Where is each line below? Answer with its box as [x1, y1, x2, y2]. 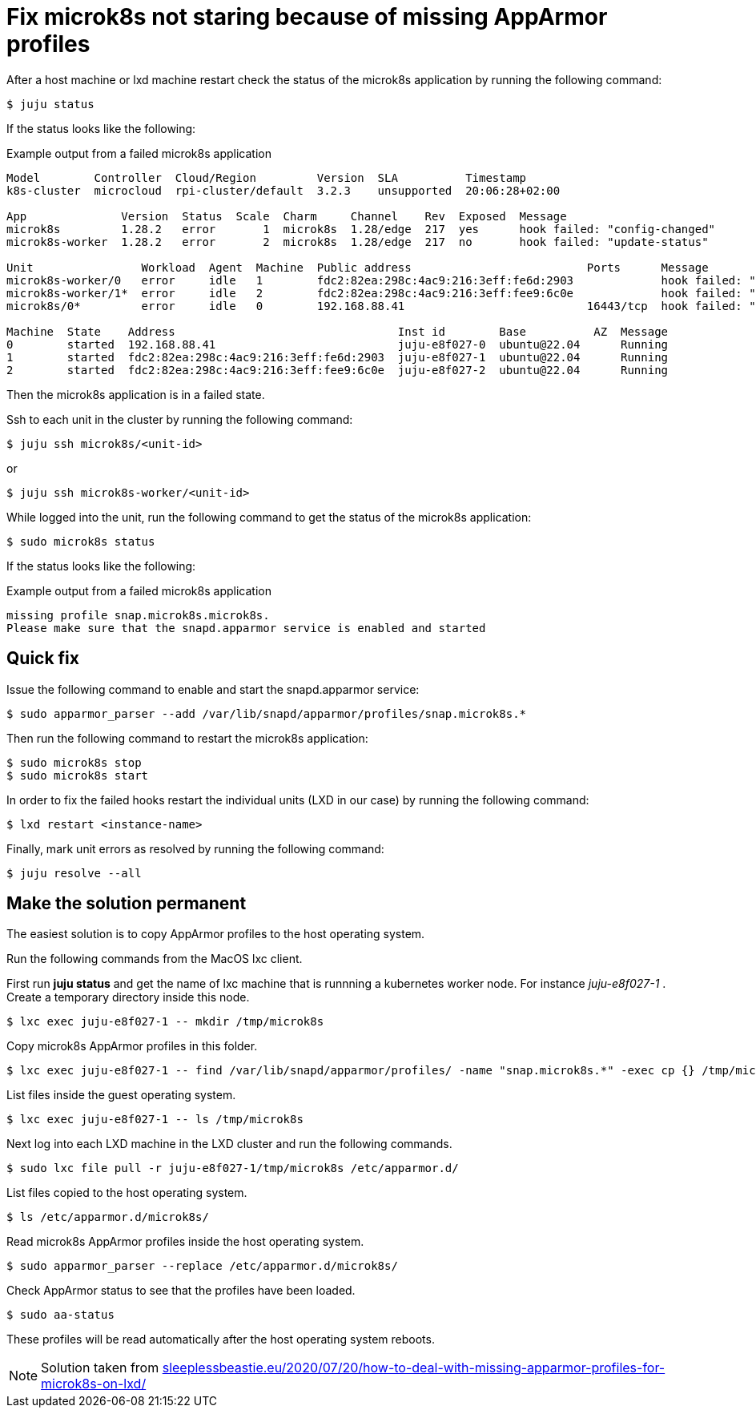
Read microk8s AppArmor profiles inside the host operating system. [6, 1235, 364, 1249]
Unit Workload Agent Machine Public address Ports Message [6, 260, 709, 274]
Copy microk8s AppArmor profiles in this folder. [6, 1039, 258, 1053]
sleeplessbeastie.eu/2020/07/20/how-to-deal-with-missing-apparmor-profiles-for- [162, 1360, 666, 1376]
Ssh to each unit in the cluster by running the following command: [6, 412, 353, 426]
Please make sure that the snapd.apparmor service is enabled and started [6, 621, 486, 634]
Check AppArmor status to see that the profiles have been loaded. [6, 1283, 356, 1298]
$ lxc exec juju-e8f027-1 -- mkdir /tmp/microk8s [6, 1015, 324, 1029]
